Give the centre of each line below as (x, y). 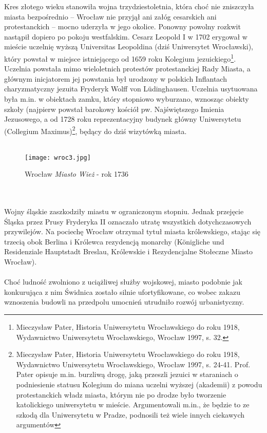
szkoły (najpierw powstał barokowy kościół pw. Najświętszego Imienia (114, 109)
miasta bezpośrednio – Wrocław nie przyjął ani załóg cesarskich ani (110, 16)
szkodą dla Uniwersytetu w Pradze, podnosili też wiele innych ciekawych (130, 414)
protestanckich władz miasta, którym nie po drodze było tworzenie (121, 394)
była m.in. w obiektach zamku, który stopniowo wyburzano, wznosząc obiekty (127, 99)
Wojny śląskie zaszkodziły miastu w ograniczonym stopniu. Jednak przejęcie (124, 211)
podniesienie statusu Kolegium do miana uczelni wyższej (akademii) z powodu (139, 384)
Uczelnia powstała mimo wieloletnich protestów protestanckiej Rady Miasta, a (127, 69)
